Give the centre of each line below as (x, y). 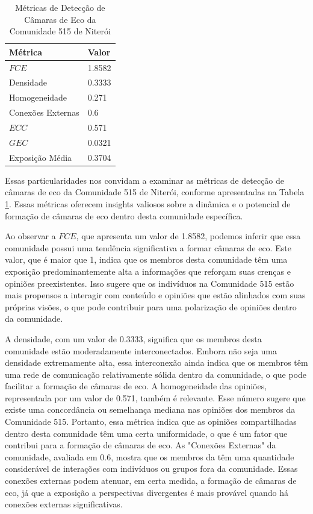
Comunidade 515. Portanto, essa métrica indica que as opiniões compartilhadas (151, 422)
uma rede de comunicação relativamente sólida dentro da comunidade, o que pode (156, 374)
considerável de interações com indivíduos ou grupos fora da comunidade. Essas (151, 469)
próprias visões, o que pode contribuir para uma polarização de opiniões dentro (151, 306)
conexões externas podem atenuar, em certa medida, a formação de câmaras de (151, 481)
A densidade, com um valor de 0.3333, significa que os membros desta (133, 338)
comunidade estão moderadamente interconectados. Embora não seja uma (141, 350)
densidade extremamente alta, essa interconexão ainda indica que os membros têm (156, 362)
